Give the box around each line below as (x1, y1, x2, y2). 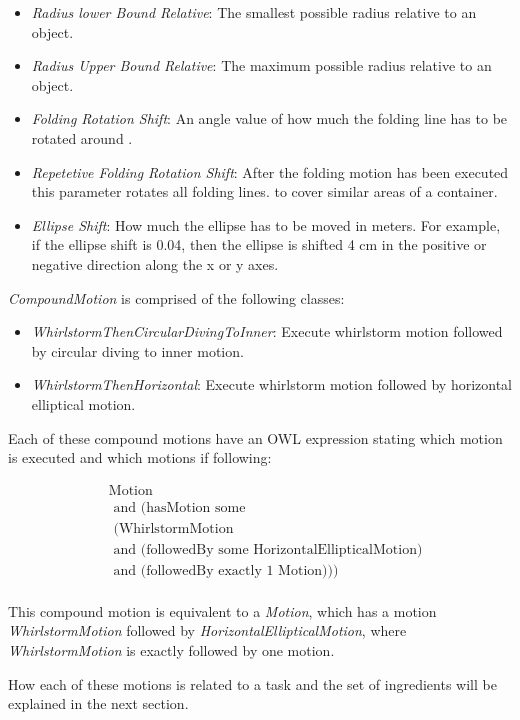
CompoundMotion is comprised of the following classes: (8, 287, 345, 308)
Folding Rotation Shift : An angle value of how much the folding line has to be (31, 108, 508, 129)
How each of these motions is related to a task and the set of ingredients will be (8, 673, 497, 694)
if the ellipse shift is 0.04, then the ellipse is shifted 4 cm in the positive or (31, 234, 487, 255)
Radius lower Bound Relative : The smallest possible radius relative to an (31, 2, 477, 22)
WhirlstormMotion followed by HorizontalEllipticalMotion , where (8, 620, 407, 641)
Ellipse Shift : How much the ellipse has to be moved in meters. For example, (31, 214, 501, 235)
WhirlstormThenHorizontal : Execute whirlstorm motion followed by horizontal (31, 374, 513, 395)
